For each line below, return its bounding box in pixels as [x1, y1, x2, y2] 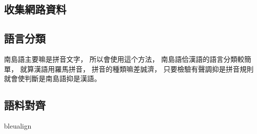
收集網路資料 [4, 1, 66, 17]
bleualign [4, 120, 32, 131]
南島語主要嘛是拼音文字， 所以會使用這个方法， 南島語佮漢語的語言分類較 [4, 53, 245, 64]
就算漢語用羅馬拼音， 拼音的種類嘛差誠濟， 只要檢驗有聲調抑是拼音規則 [20, 63, 254, 74]
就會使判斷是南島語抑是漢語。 [4, 73, 101, 84]
